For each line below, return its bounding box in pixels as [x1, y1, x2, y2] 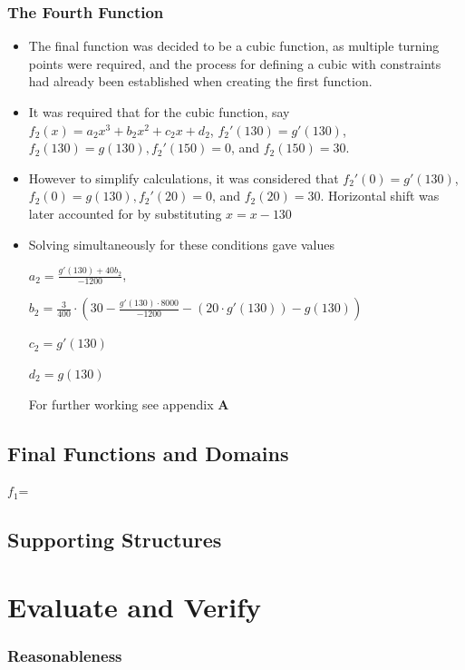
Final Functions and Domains [7, 438, 289, 467]
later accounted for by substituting [28, 203, 222, 222]
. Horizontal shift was [320, 186, 440, 205]
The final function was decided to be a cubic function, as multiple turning [28, 36, 440, 55]
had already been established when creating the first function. [28, 72, 373, 91]
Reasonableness [7, 645, 122, 667]
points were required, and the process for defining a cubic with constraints [28, 54, 441, 73]
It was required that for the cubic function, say [28, 103, 290, 121]
